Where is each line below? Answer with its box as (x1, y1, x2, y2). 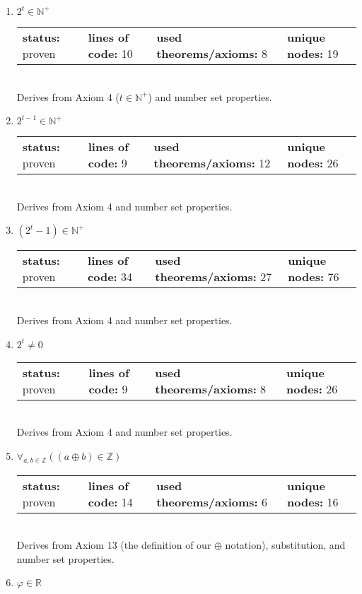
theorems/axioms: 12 (153, 155, 271, 172)
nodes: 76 (288, 268, 339, 285)
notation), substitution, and (225, 537, 346, 552)
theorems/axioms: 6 (156, 493, 267, 510)
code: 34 (88, 268, 133, 285)
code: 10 (88, 45, 133, 61)
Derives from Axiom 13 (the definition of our (16, 537, 211, 552)
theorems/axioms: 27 (155, 268, 272, 285)
